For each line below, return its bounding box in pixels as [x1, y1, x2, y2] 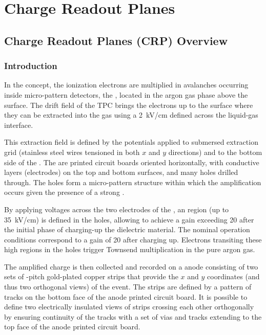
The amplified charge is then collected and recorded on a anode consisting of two [4, 261, 258, 272]
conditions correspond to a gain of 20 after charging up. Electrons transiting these [4, 234, 262, 244]
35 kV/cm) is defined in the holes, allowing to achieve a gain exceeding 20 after [4, 214, 254, 225]
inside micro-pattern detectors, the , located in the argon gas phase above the [4, 89, 248, 100]
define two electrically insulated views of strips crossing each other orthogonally [4, 301, 254, 312]
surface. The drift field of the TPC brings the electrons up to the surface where [4, 99, 253, 110]
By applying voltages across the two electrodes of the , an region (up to [4, 204, 229, 214]
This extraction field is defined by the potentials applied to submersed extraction [4, 137, 258, 147]
